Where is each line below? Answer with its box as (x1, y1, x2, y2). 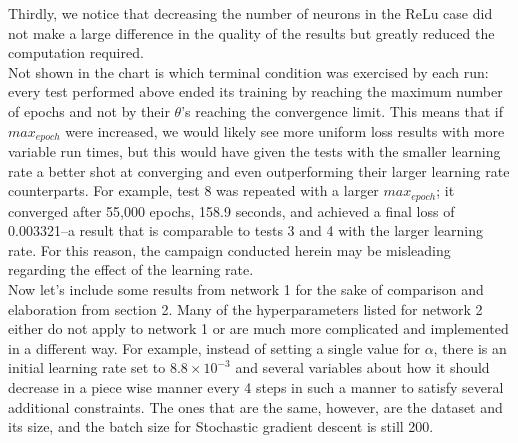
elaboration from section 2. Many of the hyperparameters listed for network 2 (8, 298, 483, 319)
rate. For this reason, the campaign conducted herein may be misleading (8, 239, 451, 260)
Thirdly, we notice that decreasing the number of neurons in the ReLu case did (8, 3, 493, 23)
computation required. (8, 42, 144, 63)
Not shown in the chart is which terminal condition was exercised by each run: (8, 61, 489, 82)
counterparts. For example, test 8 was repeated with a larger (8, 180, 379, 201)
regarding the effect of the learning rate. (8, 259, 254, 280)
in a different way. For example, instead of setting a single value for (8, 337, 420, 358)
